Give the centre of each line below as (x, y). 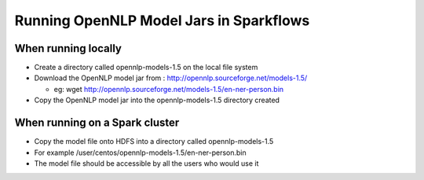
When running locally (68, 48)
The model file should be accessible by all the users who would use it (146, 163)
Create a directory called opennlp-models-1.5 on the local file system (146, 68)
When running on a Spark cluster (97, 123)
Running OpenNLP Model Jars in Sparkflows (162, 20)
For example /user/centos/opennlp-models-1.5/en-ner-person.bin (140, 152)
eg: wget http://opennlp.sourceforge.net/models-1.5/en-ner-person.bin (169, 89)
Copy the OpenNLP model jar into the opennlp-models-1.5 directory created (157, 100)
